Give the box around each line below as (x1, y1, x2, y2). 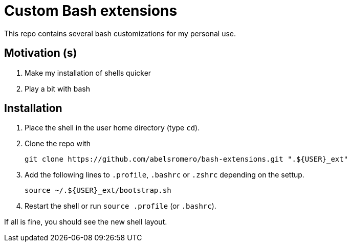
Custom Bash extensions (4, 2, 178, 19)
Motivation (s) (4, 47, 77, 60)
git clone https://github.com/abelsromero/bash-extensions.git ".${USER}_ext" (25, 155, 348, 164)
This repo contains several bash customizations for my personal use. (4, 29, 236, 38)
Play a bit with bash (25, 84, 90, 93)
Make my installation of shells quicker (25, 68, 151, 77)
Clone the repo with (25, 139, 91, 148)
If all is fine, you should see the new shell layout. (4, 217, 167, 227)
